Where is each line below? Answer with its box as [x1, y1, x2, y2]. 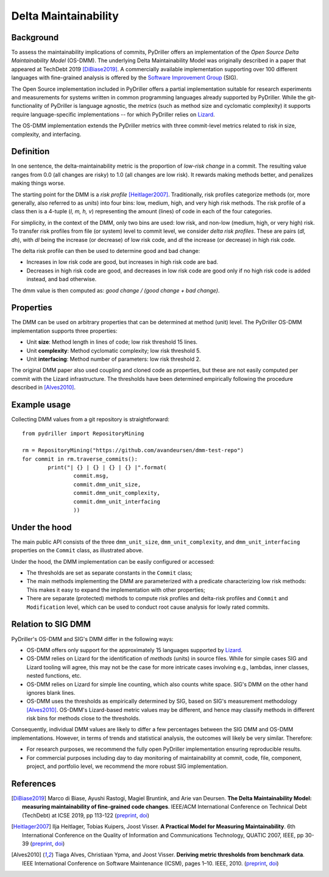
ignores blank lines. [26, 689, 76, 696]
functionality [11, 102, 43, 110]
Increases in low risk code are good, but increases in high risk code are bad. [26, 258, 219, 266]
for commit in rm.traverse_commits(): [22, 455, 138, 463]
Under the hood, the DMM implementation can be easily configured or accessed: [11, 558, 215, 565]
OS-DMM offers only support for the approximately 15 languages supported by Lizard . [26, 646, 243, 653]
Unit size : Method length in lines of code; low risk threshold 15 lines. [26, 338, 198, 346]
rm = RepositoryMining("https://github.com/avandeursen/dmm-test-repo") [22, 447, 244, 454]
